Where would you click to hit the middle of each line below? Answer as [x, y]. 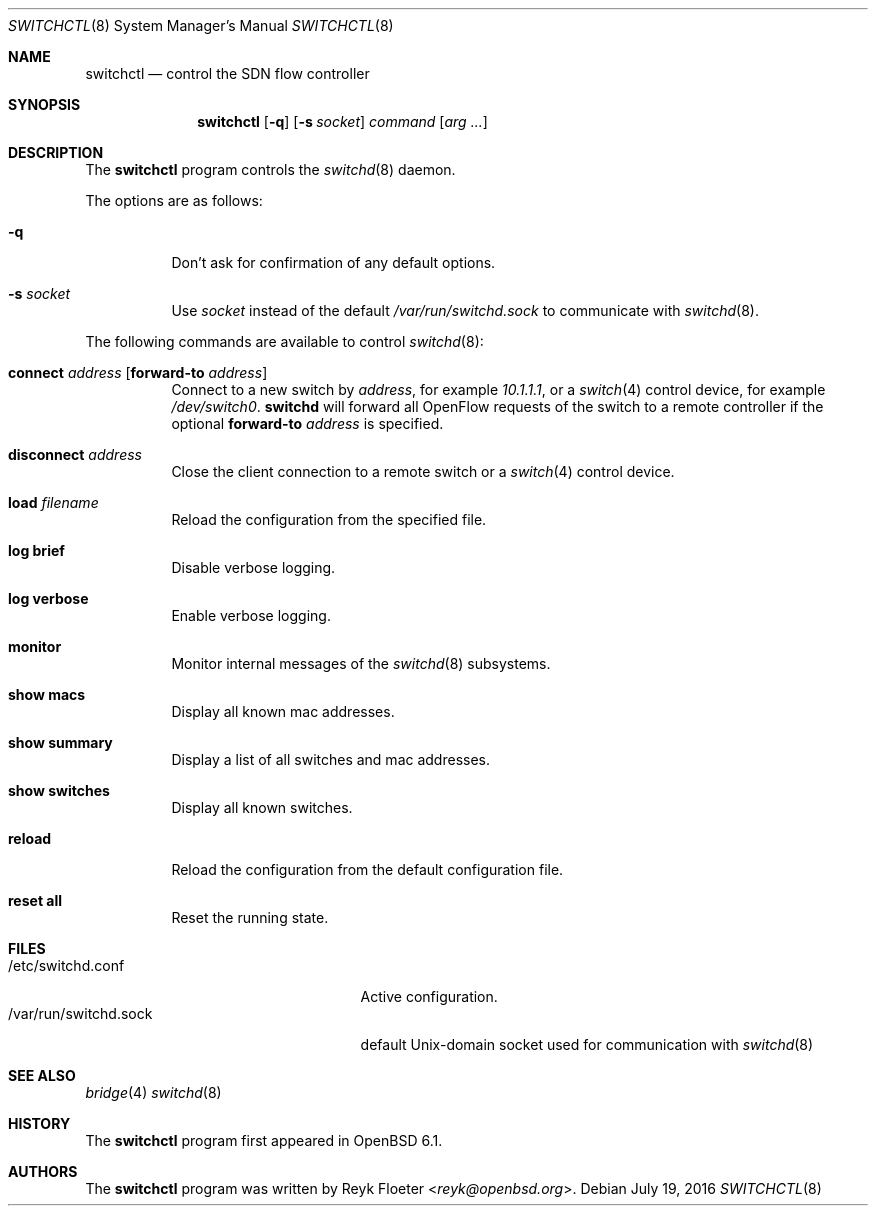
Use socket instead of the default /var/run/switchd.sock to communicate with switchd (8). [465, 310]
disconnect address [75, 454]
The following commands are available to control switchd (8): [284, 341]
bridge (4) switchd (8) [153, 1092]
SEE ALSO [42, 1075]
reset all [35, 900]
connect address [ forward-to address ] [138, 372]
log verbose [48, 598]
